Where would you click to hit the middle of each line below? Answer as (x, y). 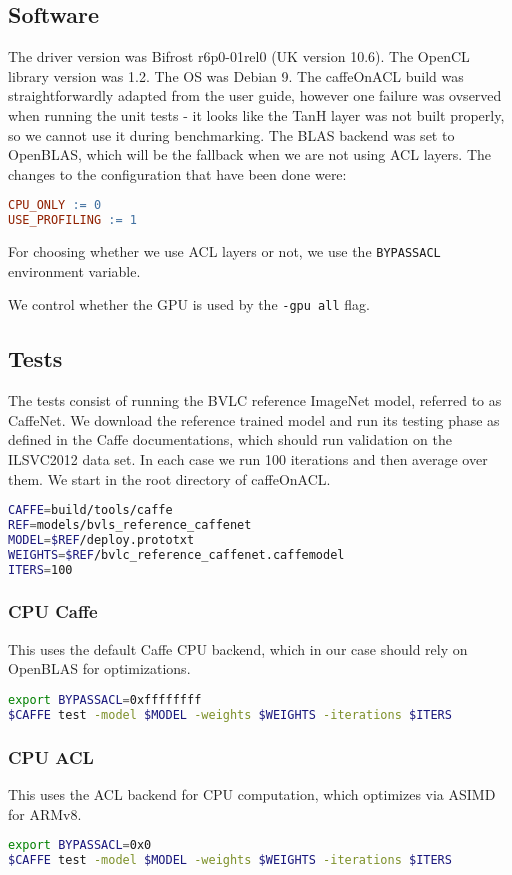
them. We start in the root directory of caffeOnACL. (169, 478)
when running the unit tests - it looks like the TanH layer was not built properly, (256, 114)
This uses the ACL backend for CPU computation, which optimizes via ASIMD (252, 793)
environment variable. (74, 270)
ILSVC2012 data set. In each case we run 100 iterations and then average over (248, 459)
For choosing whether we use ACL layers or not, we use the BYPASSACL (224, 251)
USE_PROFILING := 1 (72, 220)
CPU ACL (51, 756)
